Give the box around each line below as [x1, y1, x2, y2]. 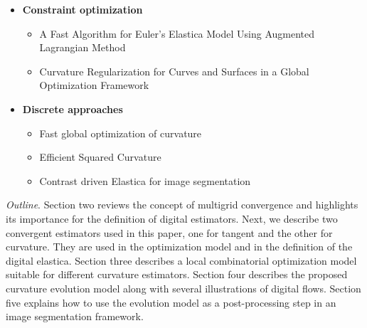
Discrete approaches [22, 101, 123, 116]
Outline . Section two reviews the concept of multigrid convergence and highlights [6, 197, 358, 212]
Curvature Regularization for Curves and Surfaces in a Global [39, 63, 309, 78]
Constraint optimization [22, 2, 143, 16]
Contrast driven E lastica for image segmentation [39, 173, 251, 188]
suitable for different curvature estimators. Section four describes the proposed [6, 267, 348, 282]
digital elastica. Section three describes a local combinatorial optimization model [6, 253, 357, 268]
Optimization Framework [39, 78, 149, 92]
